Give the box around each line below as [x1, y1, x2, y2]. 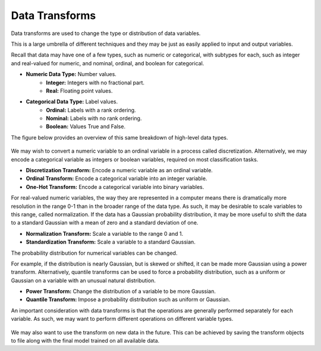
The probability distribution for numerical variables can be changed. [11, 249, 178, 257]
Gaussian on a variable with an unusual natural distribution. [11, 277, 156, 284]
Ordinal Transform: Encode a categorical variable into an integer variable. [26, 175, 207, 182]
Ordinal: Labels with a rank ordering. [46, 106, 136, 113]
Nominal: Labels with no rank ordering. [46, 115, 142, 122]
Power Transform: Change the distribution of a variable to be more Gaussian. [26, 288, 216, 295]
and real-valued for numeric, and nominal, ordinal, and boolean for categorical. [11, 59, 204, 67]
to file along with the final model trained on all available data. [11, 337, 160, 344]
